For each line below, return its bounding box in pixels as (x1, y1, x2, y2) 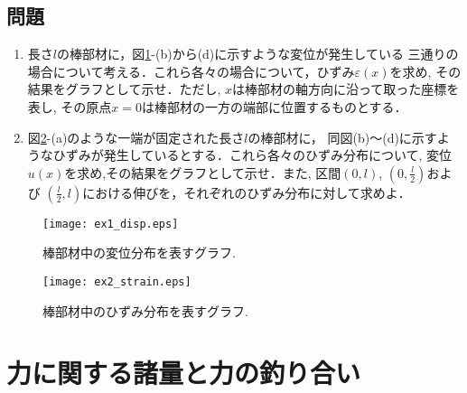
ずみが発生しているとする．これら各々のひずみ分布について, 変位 (65, 145, 453, 164)
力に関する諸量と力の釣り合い (6, 354, 361, 391)
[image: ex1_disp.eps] (42, 217, 179, 230)
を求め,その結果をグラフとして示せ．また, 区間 (64, 163, 341, 182)
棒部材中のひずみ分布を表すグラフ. (42, 301, 248, 320)
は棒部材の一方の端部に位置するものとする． (142, 97, 407, 116)
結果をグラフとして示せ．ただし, (27, 80, 221, 98)
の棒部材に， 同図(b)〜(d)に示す (248, 127, 437, 146)
